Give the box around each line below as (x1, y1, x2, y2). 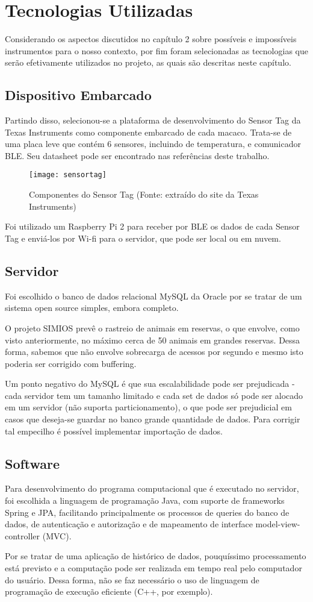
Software (5, 454, 60, 472)
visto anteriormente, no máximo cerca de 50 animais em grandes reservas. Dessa (5, 333, 300, 346)
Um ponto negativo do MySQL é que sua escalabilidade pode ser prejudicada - (5, 377, 295, 390)
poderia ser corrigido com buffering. (5, 357, 137, 369)
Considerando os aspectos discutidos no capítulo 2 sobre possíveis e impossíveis (5, 33, 297, 45)
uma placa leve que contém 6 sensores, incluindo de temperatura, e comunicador (5, 137, 301, 150)
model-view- (255, 518, 300, 530)
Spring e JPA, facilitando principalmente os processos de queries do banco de (5, 506, 290, 518)
